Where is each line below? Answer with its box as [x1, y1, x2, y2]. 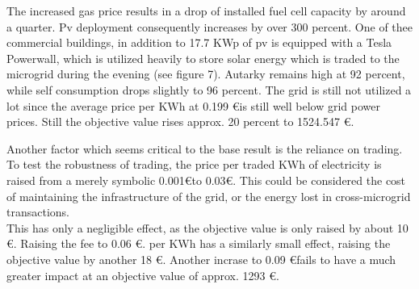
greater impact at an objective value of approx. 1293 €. [6, 266, 279, 283]
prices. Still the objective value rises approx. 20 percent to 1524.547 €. [6, 113, 354, 130]
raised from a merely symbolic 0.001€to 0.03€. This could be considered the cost [6, 171, 406, 188]
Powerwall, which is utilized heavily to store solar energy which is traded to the [6, 49, 400, 66]
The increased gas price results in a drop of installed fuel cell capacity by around [6, 2, 406, 19]
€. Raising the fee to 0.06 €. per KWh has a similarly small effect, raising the [6, 235, 391, 252]
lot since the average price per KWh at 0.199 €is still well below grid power [6, 97, 380, 114]
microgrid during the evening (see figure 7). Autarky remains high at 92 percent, [6, 65, 405, 82]
